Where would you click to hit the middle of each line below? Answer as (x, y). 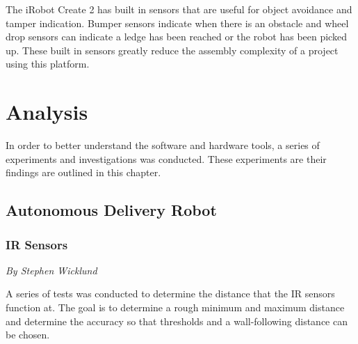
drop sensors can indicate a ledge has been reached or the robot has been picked (176, 37)
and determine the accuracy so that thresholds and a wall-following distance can (177, 321)
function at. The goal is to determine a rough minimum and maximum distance (175, 307)
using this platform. (48, 64)
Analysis (47, 112)
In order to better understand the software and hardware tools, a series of (163, 145)
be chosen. (28, 335)
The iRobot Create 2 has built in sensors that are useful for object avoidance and (179, 9)
